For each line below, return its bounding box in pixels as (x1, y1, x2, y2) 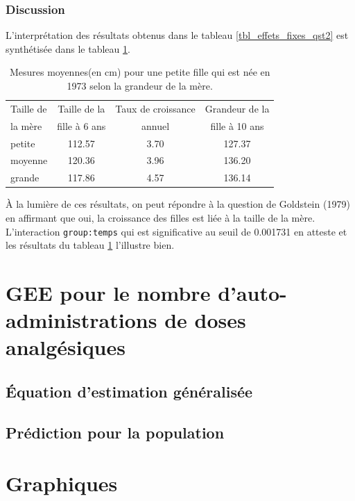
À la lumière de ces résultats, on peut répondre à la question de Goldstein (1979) (6, 197, 350, 211)
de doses (164, 306, 246, 334)
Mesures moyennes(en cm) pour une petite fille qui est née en (9, 65, 270, 79)
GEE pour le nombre (6, 278, 211, 306)
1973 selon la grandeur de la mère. (67, 79, 213, 92)
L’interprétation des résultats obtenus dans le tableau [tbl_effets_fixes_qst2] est (6, 28, 349, 42)
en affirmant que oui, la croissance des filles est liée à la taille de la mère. (6, 210, 315, 224)
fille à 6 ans (57, 118, 106, 133)
